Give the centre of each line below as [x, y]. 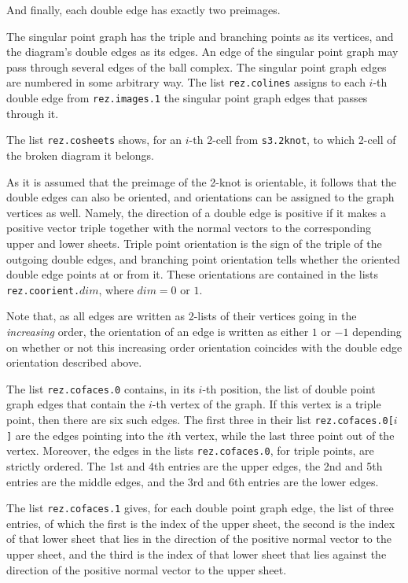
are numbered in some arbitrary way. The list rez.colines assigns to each [186, 82]
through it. [33, 113]
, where [116, 289]
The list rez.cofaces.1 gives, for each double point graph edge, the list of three [200, 508]
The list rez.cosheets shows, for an [94, 140]
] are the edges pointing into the [85, 435]
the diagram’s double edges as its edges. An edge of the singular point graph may [202, 52]
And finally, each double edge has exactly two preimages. [143, 9]
